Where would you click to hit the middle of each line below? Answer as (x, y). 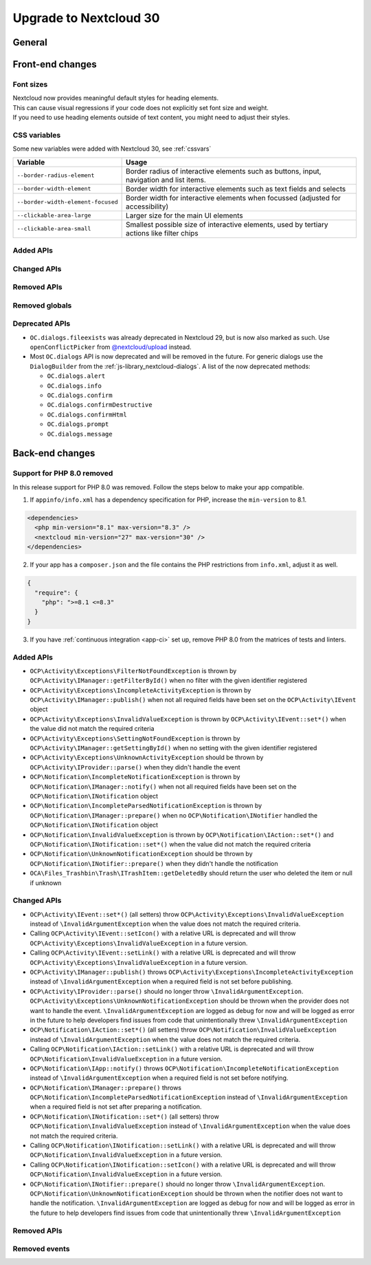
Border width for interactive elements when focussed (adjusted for (234, 198)
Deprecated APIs (42, 323)
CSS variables (37, 135)
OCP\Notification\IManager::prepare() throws (106, 1087)
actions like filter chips (162, 233)
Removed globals (42, 305)
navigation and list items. (166, 180)
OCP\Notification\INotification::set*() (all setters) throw (124, 1116)
